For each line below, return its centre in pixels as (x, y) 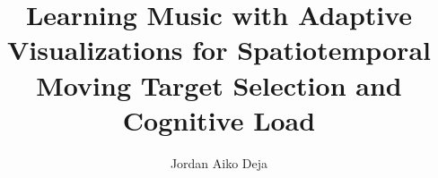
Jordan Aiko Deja (219, 162)
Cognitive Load (219, 119)
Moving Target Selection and (219, 85)
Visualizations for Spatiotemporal (219, 50)
